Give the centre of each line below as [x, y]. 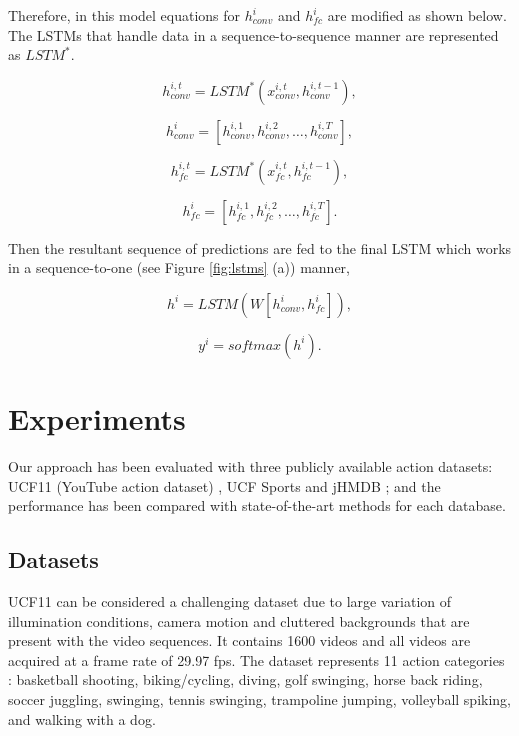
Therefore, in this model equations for [124, 15]
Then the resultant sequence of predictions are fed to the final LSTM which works [260, 247]
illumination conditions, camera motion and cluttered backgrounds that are [239, 620]
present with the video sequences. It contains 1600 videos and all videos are [239, 640]
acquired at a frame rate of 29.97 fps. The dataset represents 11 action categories [256, 659]
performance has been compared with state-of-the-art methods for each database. [257, 505]
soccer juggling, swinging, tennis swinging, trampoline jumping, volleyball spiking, [259, 699]
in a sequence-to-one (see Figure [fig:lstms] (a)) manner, [179, 267]
